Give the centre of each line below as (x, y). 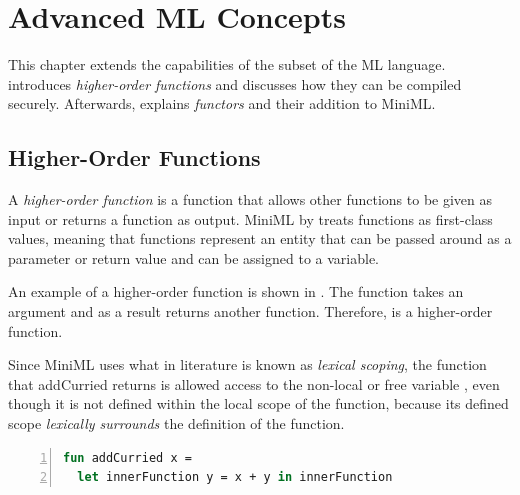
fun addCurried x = (127, 457)
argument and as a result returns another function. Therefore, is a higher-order (250, 311)
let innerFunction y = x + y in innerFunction (235, 477)
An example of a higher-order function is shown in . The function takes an (236, 291)
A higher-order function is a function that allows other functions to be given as (250, 199)
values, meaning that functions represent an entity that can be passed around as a (260, 238)
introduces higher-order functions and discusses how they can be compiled (235, 83)
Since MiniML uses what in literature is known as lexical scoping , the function (247, 364)
